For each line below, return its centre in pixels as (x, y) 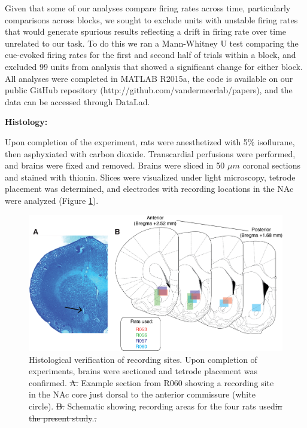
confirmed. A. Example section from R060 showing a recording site (151, 382)
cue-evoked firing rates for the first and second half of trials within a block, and (151, 55)
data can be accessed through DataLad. (77, 101)
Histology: (26, 122)
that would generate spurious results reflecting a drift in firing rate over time (146, 31)
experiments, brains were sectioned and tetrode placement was (143, 371)
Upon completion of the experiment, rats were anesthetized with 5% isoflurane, (150, 141)
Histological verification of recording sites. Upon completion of (143, 359)
